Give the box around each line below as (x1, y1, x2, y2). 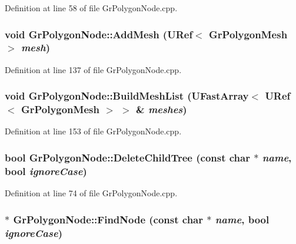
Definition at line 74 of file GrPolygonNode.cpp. (5, 187, 178, 199)
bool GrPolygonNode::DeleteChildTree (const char (5, 150, 250, 164)
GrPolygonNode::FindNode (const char (13, 212, 204, 226)
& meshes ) (135, 102, 187, 117)
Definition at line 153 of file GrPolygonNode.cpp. (5, 125, 182, 137)
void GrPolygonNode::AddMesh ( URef (5, 27, 193, 41)
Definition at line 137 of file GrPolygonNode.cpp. (5, 63, 182, 75)
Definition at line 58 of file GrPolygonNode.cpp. (5, 2, 178, 14)
